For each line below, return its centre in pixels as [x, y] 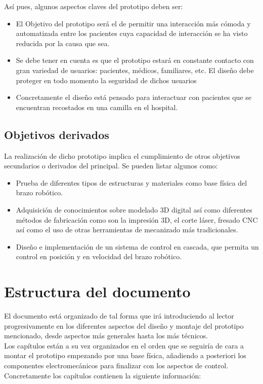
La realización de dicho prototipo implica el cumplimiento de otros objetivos [122, 155]
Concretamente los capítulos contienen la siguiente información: [103, 375]
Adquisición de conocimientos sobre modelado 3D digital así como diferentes [134, 209]
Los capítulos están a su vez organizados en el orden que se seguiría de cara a [124, 345]
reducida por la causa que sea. [63, 43]
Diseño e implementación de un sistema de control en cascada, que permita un [137, 246]
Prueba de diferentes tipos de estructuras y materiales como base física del [131, 182]
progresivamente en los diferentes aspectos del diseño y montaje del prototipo [124, 325]
